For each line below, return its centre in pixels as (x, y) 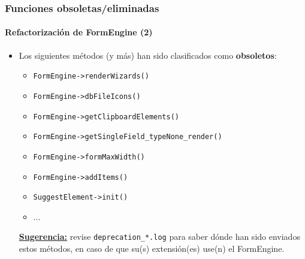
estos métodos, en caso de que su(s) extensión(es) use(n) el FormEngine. (152, 249)
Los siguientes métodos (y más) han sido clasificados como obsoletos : (148, 55)
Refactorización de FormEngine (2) (79, 32)
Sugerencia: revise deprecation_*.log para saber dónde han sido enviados (159, 237)
